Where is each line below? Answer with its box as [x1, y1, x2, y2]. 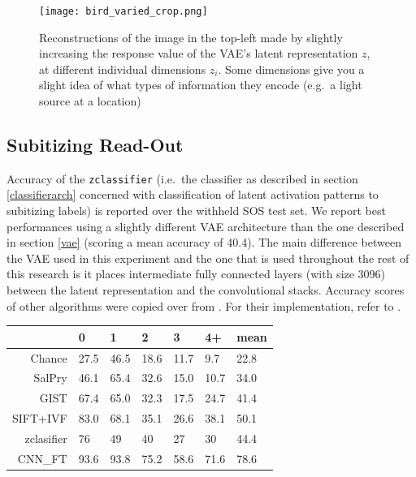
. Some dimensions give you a [218, 60, 365, 77]
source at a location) [39, 92, 141, 110]
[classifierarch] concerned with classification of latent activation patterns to [6, 186, 379, 203]
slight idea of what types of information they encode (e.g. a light [39, 76, 362, 93]
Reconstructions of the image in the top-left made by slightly [39, 28, 343, 45]
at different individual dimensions [39, 60, 206, 77]
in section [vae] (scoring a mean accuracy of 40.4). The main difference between [6, 234, 401, 251]
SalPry [33, 369, 67, 386]
